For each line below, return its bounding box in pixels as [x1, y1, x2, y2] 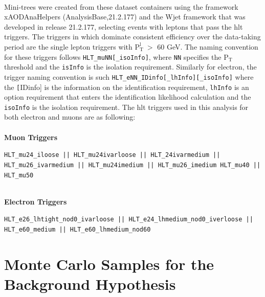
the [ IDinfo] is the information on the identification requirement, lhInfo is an [4, 81, 249, 92]
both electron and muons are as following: [4, 111, 136, 122]
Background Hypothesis [4, 273, 176, 294]
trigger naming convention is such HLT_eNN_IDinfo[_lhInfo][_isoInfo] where [4, 71, 254, 82]
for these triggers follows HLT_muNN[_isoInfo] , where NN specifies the [4, 51, 222, 62]
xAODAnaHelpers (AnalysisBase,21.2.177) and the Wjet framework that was [4, 11, 246, 22]
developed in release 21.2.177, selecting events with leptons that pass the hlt [4, 21, 243, 32]
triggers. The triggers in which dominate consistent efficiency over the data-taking [4, 31, 261, 42]
